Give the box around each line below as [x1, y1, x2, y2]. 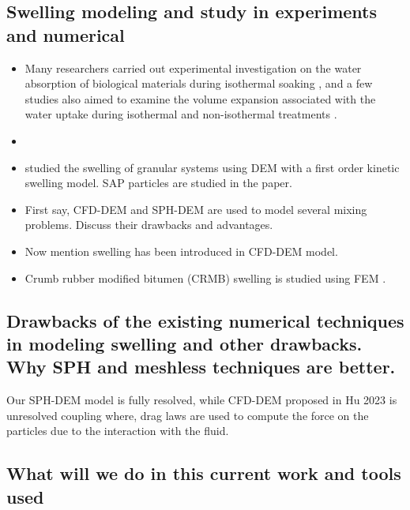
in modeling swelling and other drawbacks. [6, 331, 363, 355]
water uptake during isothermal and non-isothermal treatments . [24, 106, 337, 122]
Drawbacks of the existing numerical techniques [6, 308, 404, 332]
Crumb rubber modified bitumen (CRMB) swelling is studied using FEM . [24, 269, 386, 286]
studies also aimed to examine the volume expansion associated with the [24, 90, 376, 107]
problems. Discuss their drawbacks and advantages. [24, 216, 273, 233]
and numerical [6, 22, 125, 47]
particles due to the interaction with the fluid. [6, 422, 229, 439]
